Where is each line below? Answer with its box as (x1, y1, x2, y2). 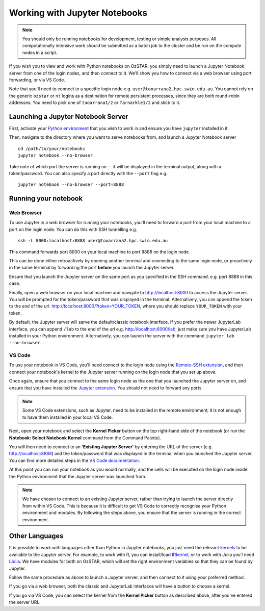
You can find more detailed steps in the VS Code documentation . (9, 458, 140, 463)
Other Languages (9, 532, 64, 540)
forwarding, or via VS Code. (9, 76, 66, 83)
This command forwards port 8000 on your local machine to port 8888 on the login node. (9, 249, 190, 255)
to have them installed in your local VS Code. (22, 414, 113, 420)
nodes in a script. (22, 50, 57, 55)
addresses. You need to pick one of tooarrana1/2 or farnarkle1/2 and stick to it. (9, 100, 181, 105)
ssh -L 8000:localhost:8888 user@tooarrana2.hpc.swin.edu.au (18, 238, 168, 244)
